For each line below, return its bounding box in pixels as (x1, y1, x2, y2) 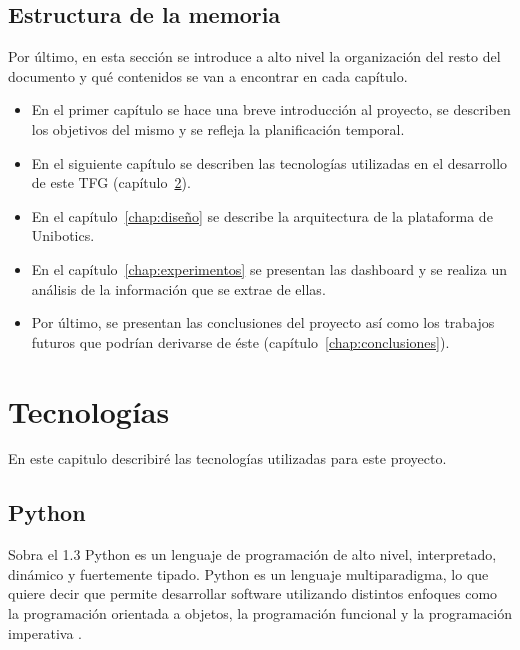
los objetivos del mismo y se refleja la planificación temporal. (31, 118, 405, 139)
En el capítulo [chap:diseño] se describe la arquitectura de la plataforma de (31, 205, 493, 226)
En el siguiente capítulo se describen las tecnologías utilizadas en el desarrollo (31, 152, 508, 173)
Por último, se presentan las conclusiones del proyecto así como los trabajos (31, 312, 495, 333)
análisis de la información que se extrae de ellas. (31, 278, 326, 299)
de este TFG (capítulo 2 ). (31, 172, 191, 193)
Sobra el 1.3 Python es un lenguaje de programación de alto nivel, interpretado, (8, 544, 497, 565)
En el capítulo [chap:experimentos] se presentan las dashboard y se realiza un (31, 258, 508, 279)
